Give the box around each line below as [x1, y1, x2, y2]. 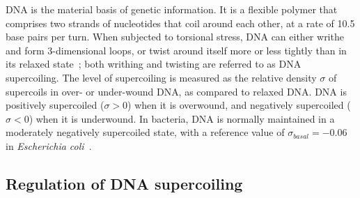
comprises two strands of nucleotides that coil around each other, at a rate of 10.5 [6, 15, 355, 30]
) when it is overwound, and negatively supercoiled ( [127, 98, 351, 112]
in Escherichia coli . [6, 138, 92, 153]
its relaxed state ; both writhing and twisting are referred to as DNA [6, 56, 302, 71]
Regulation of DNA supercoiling [6, 172, 243, 194]
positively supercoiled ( [6, 98, 104, 112]
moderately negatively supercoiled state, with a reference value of [6, 125, 285, 139]
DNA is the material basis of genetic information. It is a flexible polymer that [6, 2, 338, 16]
